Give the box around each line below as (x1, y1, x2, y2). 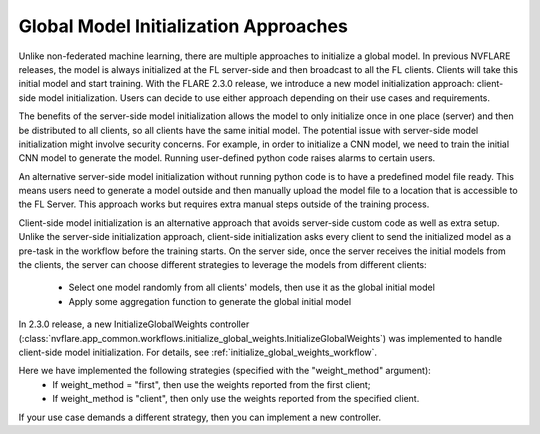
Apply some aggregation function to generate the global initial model (68, 295, 352, 307)
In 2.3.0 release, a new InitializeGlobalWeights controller (18, 318, 250, 330)
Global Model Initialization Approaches (18, 15, 349, 37)
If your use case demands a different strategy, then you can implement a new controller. (18, 411, 382, 423)
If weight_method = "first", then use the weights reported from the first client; (52, 378, 371, 390)
